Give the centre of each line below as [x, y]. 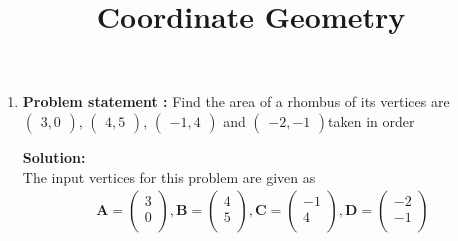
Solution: [54, 156]
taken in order [371, 120]
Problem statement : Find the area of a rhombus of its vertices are [236, 101]
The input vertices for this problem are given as [169, 176]
